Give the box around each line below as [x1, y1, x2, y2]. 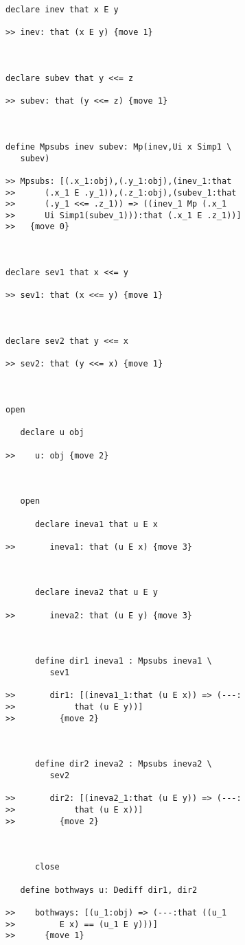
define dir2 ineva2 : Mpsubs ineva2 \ [34, 759, 212, 769]
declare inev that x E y [5, 5, 119, 14]
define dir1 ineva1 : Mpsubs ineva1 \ [34, 656, 212, 666]
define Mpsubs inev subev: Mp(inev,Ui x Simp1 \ [5, 141, 232, 152]
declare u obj [20, 428, 84, 438]
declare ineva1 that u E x [34, 519, 158, 529]
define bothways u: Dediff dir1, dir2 [20, 885, 198, 895]
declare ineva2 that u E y [34, 587, 158, 598]
